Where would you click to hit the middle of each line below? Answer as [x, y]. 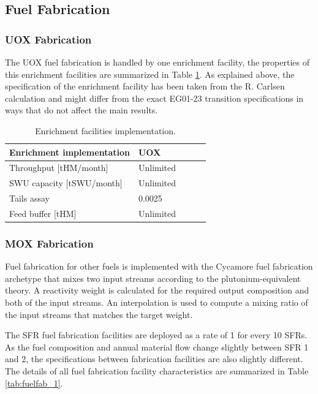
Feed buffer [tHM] [43, 213]
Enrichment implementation [70, 152]
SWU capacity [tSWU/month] [66, 183]
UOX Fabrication [48, 39]
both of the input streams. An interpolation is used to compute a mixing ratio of [157, 302]
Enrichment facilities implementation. [105, 130]
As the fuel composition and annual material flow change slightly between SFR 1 [157, 347]
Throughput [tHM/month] [59, 168]
